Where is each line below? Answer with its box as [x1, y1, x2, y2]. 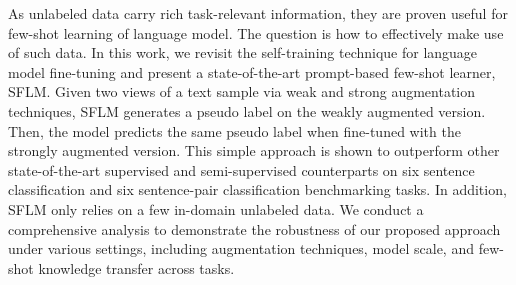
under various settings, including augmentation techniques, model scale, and [8, 238, 474, 259]
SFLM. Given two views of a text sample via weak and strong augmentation [8, 81, 476, 102]
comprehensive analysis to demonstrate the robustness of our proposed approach [8, 218, 501, 239]
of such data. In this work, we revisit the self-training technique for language [8, 42, 478, 63]
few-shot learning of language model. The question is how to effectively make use [8, 22, 504, 43]
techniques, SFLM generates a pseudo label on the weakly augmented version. [8, 100, 486, 121]
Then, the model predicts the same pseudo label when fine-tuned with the [8, 120, 461, 141]
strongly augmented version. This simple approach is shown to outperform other [8, 140, 500, 161]
